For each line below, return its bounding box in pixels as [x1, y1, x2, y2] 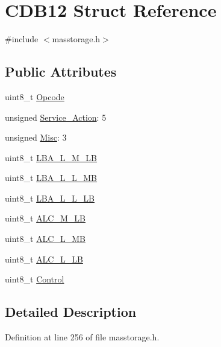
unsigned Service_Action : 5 [5, 110, 107, 123]
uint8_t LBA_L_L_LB [5, 191, 95, 204]
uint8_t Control [5, 273, 64, 285]
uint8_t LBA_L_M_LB [5, 151, 98, 164]
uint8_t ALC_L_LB [5, 252, 83, 265]
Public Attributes [5, 62, 117, 81]
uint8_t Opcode [5, 90, 64, 103]
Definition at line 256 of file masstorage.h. [5, 331, 160, 343]
